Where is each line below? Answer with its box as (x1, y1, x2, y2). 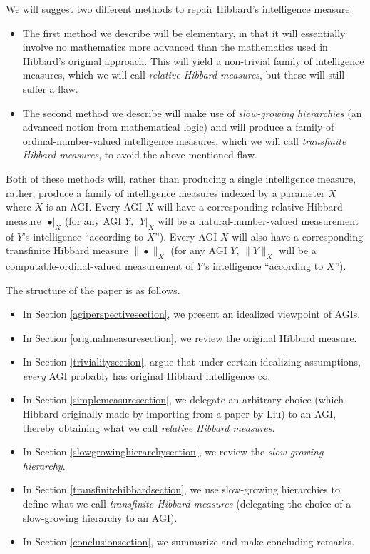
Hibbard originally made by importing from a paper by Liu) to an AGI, (22, 406, 336, 421)
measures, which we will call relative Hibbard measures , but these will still (22, 67, 345, 82)
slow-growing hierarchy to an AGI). (22, 510, 178, 525)
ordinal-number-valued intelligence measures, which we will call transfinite (22, 133, 346, 148)
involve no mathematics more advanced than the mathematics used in (22, 39, 328, 54)
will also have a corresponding (232, 228, 364, 243)
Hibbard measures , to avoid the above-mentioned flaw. (22, 147, 257, 162)
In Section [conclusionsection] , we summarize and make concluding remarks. (22, 534, 354, 549)
